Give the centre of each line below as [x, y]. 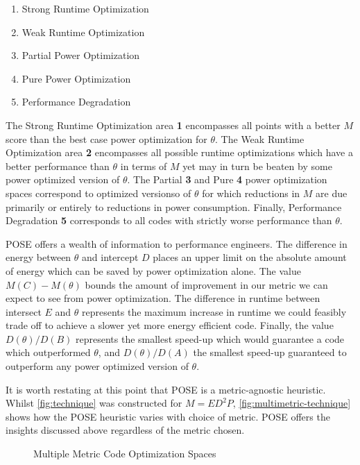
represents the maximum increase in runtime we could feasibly [214, 311]
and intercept [110, 257]
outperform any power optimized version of [97, 366]
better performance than [58, 166]
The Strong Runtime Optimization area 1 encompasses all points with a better [173, 125]
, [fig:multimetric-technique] [292, 403]
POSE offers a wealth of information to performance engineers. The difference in [177, 243]
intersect [24, 311]
